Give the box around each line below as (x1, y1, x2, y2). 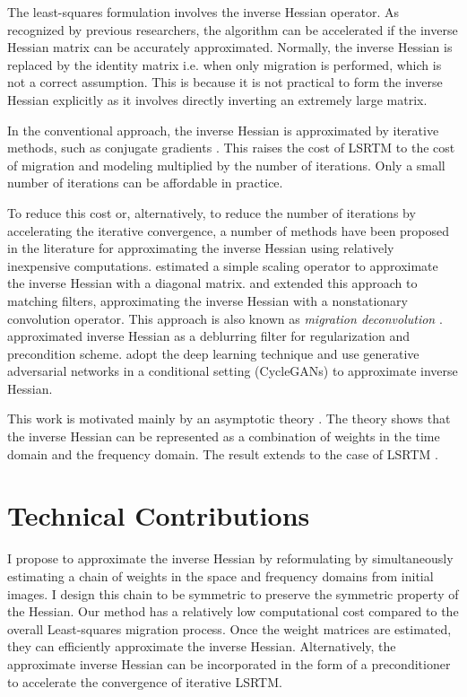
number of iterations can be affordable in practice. (7, 173, 283, 192)
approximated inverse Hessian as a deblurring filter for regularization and (7, 327, 411, 345)
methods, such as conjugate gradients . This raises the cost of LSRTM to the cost (7, 138, 455, 157)
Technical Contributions (7, 497, 310, 534)
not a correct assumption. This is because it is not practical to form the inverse (7, 73, 443, 91)
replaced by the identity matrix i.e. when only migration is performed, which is (7, 55, 442, 74)
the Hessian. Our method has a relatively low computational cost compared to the (7, 602, 459, 621)
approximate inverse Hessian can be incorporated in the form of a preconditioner (7, 654, 451, 673)
